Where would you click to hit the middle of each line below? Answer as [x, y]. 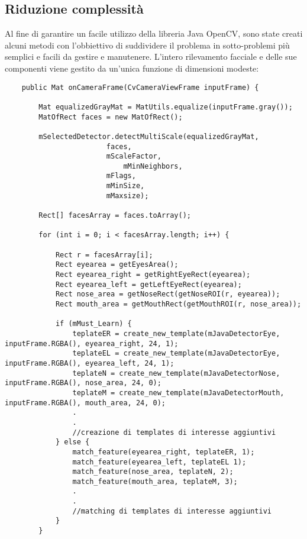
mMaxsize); [127, 196]
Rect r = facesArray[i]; [104, 255]
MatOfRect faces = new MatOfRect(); [111, 117]
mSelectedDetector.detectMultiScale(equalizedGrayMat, [149, 136]
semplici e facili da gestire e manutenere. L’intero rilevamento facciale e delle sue [151, 57]
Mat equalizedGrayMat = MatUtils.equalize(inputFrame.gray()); [166, 107]
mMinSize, [125, 186]
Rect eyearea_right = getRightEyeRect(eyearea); [153, 275]
